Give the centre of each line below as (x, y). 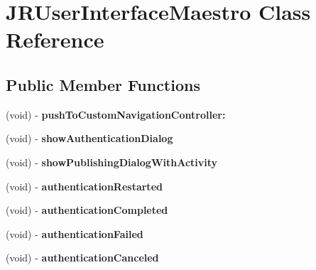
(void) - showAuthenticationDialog (89, 138)
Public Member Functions (103, 84)
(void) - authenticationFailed (75, 233)
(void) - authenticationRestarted (84, 186)
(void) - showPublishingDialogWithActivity (112, 162)
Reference (55, 39)
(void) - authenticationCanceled (82, 258)
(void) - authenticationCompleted (87, 210)
